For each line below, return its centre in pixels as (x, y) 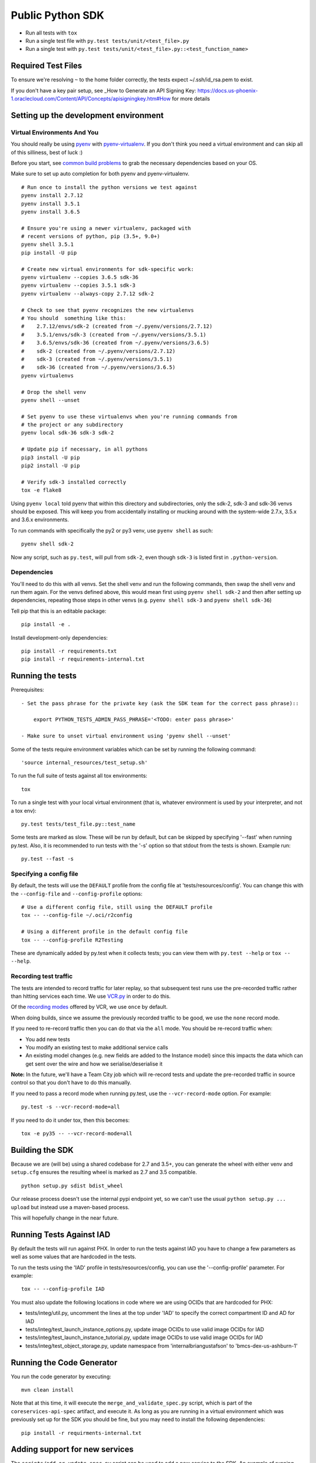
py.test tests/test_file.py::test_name (78, 824)
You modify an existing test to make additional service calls (97, 1047)
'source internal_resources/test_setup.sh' (85, 763)
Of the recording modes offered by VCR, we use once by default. (89, 1007)
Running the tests (44, 676)
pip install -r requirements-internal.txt (83, 659)
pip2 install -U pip (51, 466)
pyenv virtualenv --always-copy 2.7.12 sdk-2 (88, 293)
